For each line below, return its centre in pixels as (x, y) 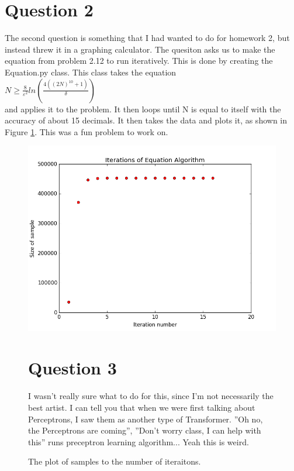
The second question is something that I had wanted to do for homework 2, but (147, 38)
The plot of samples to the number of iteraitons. (115, 461)
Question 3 (72, 368)
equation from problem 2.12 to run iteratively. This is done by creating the (139, 61)
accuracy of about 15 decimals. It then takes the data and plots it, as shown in (146, 120)
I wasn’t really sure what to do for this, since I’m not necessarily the (151, 396)
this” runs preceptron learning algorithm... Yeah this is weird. (139, 441)
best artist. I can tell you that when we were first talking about (142, 407)
